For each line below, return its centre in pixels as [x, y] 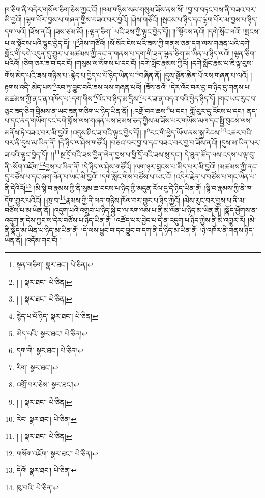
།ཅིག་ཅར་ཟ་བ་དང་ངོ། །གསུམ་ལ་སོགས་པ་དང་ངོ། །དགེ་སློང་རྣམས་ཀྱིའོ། [105, 63]
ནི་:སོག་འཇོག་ [22, 166]
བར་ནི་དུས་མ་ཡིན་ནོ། [31, 142]
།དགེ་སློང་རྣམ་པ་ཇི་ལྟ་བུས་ [222, 63]
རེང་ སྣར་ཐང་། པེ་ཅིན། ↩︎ [47, 419]
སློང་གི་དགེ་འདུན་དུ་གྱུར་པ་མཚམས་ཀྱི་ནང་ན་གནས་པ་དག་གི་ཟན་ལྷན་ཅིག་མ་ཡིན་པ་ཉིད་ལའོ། [117, 53]
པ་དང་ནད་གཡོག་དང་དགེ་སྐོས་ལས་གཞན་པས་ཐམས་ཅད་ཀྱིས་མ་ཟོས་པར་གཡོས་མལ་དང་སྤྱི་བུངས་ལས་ [128, 120]
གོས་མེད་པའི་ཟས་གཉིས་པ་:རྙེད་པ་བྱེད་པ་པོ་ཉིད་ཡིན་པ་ [70, 75]
